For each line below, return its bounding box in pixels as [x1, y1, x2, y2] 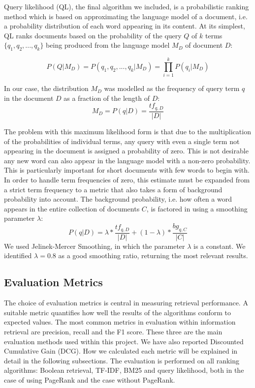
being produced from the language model [46, 40, 170, 50]
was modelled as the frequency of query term [104, 83, 240, 93]
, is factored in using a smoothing [146, 203, 248, 213]
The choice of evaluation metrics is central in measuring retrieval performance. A [4, 298, 248, 308]
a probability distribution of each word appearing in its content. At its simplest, [4, 21, 245, 31]
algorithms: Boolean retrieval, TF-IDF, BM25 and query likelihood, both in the [4, 365, 244, 375]
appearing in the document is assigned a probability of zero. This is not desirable [4, 146, 249, 156]
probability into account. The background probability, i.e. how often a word [4, 194, 232, 204]
